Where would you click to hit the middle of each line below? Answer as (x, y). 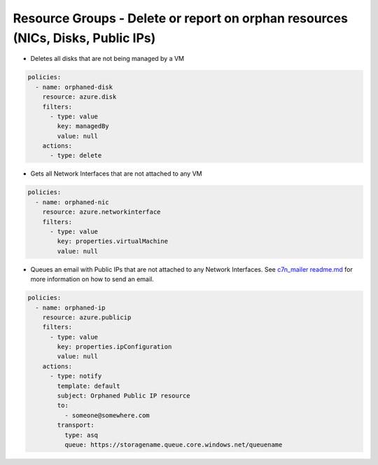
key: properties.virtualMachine (112, 241)
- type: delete (76, 155)
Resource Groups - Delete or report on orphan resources (180, 18)
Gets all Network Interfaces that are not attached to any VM (116, 174)
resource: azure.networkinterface (101, 212)
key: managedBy (83, 126)
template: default (89, 386)
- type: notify (76, 376)
